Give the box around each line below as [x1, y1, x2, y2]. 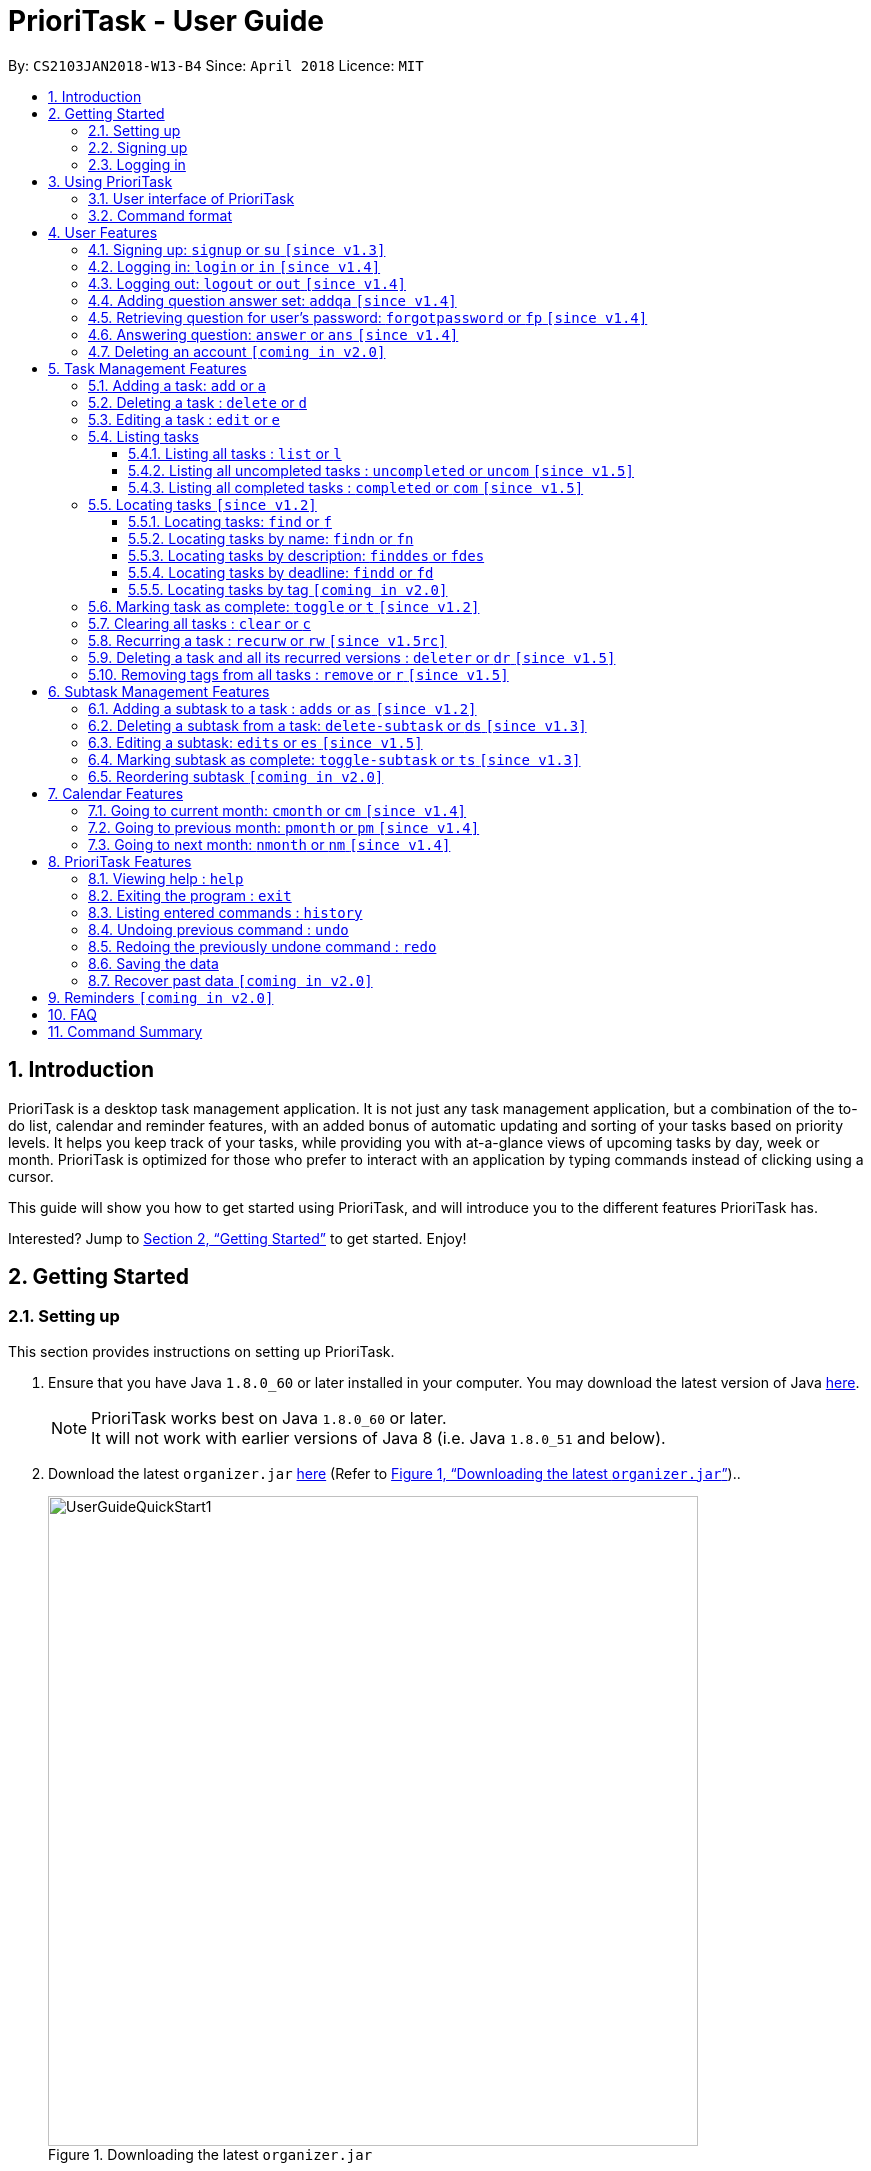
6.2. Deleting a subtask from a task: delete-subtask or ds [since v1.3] [88, 716, 587, 734]
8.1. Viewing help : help [88, 869, 244, 887]
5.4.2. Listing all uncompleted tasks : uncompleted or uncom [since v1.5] [128, 461, 634, 479]
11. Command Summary [48, 1022, 203, 1040]
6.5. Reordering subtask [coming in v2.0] [88, 767, 384, 785]
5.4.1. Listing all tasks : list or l [128, 444, 342, 462]
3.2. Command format [88, 206, 233, 224]
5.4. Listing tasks [88, 427, 199, 445]
